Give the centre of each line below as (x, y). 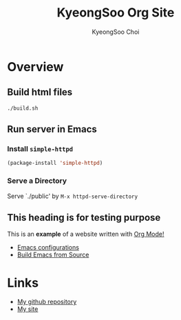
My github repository (47, 302)
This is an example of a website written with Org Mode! (86, 234)
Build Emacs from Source (53, 255)
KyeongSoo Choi (116, 32)
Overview (35, 67)
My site (28, 309)
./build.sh (23, 108)
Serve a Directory (37, 181)
